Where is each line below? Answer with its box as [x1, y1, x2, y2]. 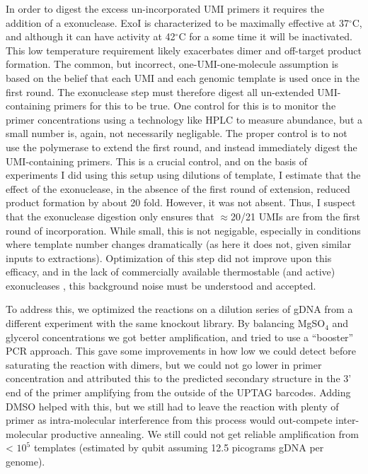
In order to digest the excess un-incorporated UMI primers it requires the [6, 1, 324, 16]
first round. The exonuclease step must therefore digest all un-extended [6, 84, 314, 99]
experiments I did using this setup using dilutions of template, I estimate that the [6, 167, 361, 182]
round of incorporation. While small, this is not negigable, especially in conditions [6, 223, 361, 237]
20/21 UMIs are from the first [230, 208, 361, 223]
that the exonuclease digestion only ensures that [6, 208, 214, 223]
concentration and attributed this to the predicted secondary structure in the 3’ [6, 371, 352, 386]
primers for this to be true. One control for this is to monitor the [54, 98, 336, 113]
